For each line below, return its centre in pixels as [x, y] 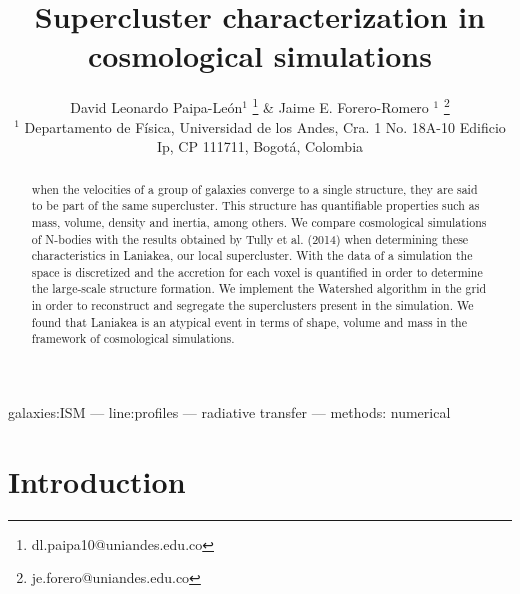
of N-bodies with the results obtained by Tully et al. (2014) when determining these [250, 238]
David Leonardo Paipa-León [156, 106]
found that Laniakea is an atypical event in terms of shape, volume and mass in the [249, 321]
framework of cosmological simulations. [133, 338]
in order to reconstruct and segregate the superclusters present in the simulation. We [252, 305]
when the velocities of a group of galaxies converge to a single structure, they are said [254, 188]
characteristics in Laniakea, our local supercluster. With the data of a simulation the [252, 255]
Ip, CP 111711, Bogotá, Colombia [260, 146]
